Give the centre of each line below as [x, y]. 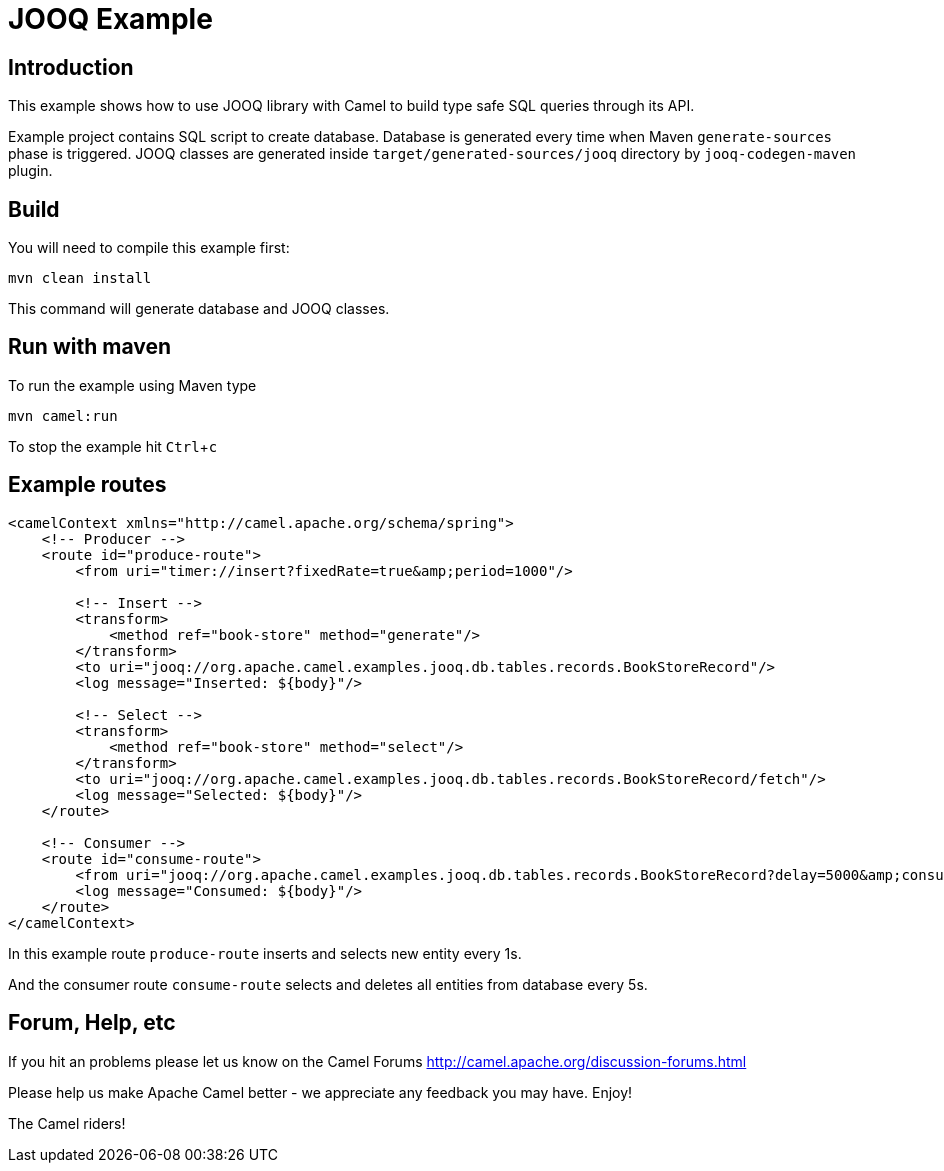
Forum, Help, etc [92, 1023]
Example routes [87, 485]
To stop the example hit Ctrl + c [113, 446]
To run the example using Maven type [132, 385]
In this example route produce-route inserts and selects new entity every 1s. [265, 953]
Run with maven [90, 347]
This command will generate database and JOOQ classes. [199, 309]
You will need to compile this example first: [149, 248]
